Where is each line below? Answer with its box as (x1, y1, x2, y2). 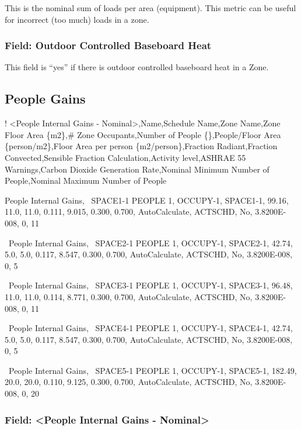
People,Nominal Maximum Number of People (5, 174, 167, 187)
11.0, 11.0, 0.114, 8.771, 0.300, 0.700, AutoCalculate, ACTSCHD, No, (5, 290, 253, 302)
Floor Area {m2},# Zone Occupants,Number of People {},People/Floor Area (5, 128, 281, 140)
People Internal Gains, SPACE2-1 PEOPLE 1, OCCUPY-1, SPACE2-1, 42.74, (8, 236, 293, 249)
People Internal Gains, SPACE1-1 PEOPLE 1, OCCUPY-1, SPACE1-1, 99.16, (5, 194, 289, 206)
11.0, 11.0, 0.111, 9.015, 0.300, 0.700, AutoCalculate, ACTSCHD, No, (5, 205, 253, 218)
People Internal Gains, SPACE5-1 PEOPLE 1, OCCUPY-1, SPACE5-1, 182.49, (8, 364, 297, 376)
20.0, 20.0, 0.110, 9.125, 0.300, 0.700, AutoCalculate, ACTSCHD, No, (5, 376, 253, 388)
